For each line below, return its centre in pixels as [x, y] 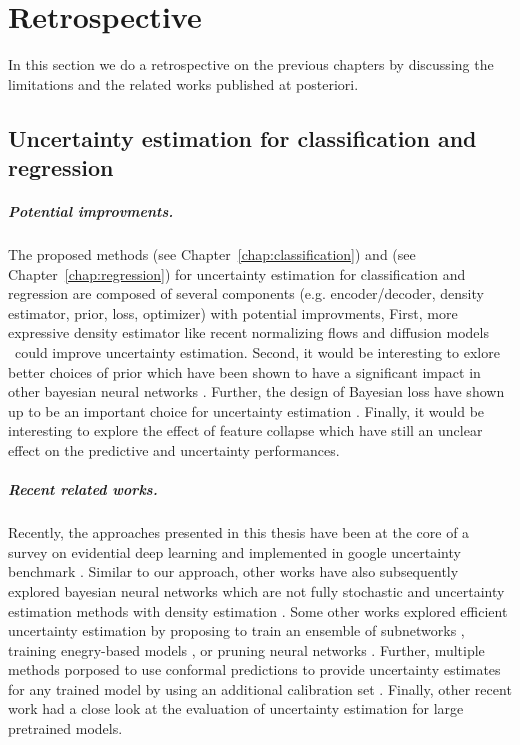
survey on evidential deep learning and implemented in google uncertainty [234, 551]
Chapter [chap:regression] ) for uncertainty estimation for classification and [237, 273]
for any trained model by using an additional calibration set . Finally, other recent [260, 688]
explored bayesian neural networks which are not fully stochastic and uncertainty [256, 590]
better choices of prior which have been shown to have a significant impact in [244, 371]
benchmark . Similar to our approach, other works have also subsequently [233, 571]
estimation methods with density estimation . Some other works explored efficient [258, 610]
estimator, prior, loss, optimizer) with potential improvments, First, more [233, 312]
